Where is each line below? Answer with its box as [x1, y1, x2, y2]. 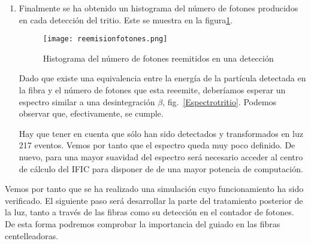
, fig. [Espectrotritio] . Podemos [162, 95, 277, 108]
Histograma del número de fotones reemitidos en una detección [43, 51, 274, 64]
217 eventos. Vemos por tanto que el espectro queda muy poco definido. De [19, 139, 295, 151]
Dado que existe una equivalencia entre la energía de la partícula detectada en [19, 72, 306, 84]
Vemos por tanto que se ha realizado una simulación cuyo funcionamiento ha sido [5, 182, 304, 195]
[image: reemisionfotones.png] [43, 35, 168, 44]
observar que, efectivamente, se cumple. [19, 107, 164, 120]
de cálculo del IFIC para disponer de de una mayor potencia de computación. [19, 162, 303, 175]
